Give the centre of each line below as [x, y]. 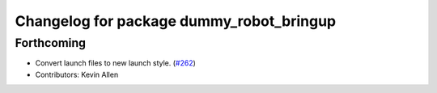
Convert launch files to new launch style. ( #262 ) [115, 63]
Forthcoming [51, 43]
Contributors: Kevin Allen [77, 74]
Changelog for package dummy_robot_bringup [176, 21]
